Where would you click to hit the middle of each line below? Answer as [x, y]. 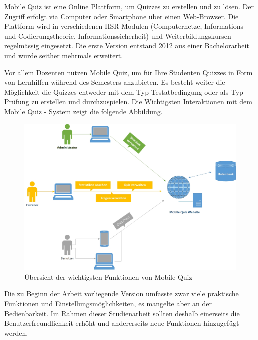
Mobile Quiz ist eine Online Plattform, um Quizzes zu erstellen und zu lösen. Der [129, 6]
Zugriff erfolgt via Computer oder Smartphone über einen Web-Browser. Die [121, 16]
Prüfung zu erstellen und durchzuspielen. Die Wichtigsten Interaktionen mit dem [128, 102]
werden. [16, 333]
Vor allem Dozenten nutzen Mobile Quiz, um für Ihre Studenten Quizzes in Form [128, 72]
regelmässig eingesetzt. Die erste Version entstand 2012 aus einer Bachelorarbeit [127, 46]
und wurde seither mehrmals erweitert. [64, 55]
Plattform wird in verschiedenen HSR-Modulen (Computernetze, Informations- [125, 26]
